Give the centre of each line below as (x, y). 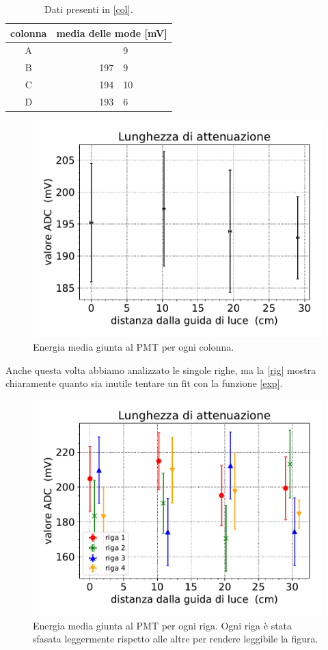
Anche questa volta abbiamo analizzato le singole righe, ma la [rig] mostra (161, 370)
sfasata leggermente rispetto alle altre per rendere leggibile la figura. (176, 639)
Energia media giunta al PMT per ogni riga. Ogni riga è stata (163, 625)
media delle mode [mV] (112, 33)
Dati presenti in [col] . (89, 9)
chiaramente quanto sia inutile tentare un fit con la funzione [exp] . (144, 383)
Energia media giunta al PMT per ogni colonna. (134, 347)
